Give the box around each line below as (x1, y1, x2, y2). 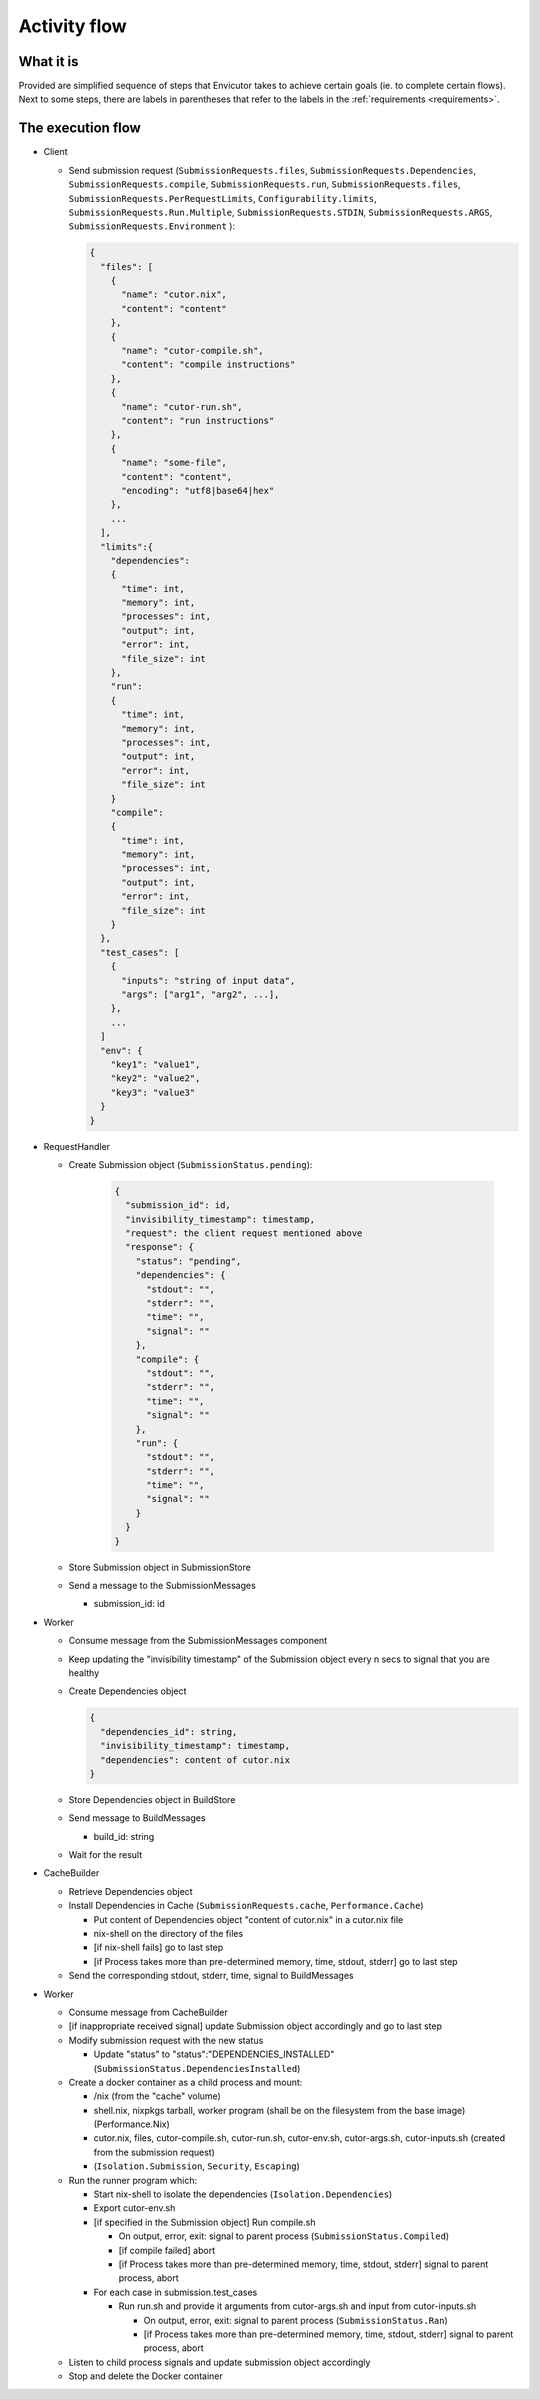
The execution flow (18, 120, 142, 137)
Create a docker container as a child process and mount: (68, 2076, 303, 2088)
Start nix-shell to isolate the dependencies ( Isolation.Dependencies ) (93, 2188, 393, 2200)
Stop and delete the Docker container (68, 2370, 224, 2382)
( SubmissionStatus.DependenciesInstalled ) (93, 2062, 301, 2074)
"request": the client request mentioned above (125, 1228, 363, 1239)
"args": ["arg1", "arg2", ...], (121, 989, 280, 1000)
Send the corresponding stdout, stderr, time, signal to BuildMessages (68, 1970, 354, 1982)
